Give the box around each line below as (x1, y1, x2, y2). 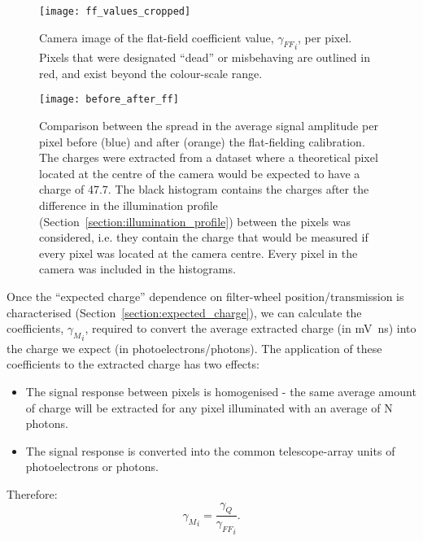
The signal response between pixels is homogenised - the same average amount (25, 383, 416, 399)
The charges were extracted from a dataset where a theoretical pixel (39, 149, 378, 166)
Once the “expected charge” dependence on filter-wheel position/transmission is (7, 288, 404, 305)
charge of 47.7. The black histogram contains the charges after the (39, 181, 369, 198)
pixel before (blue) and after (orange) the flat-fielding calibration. (39, 133, 365, 150)
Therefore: (7, 485, 58, 502)
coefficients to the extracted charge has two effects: (7, 356, 259, 373)
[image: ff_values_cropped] (39, 6, 191, 17)
